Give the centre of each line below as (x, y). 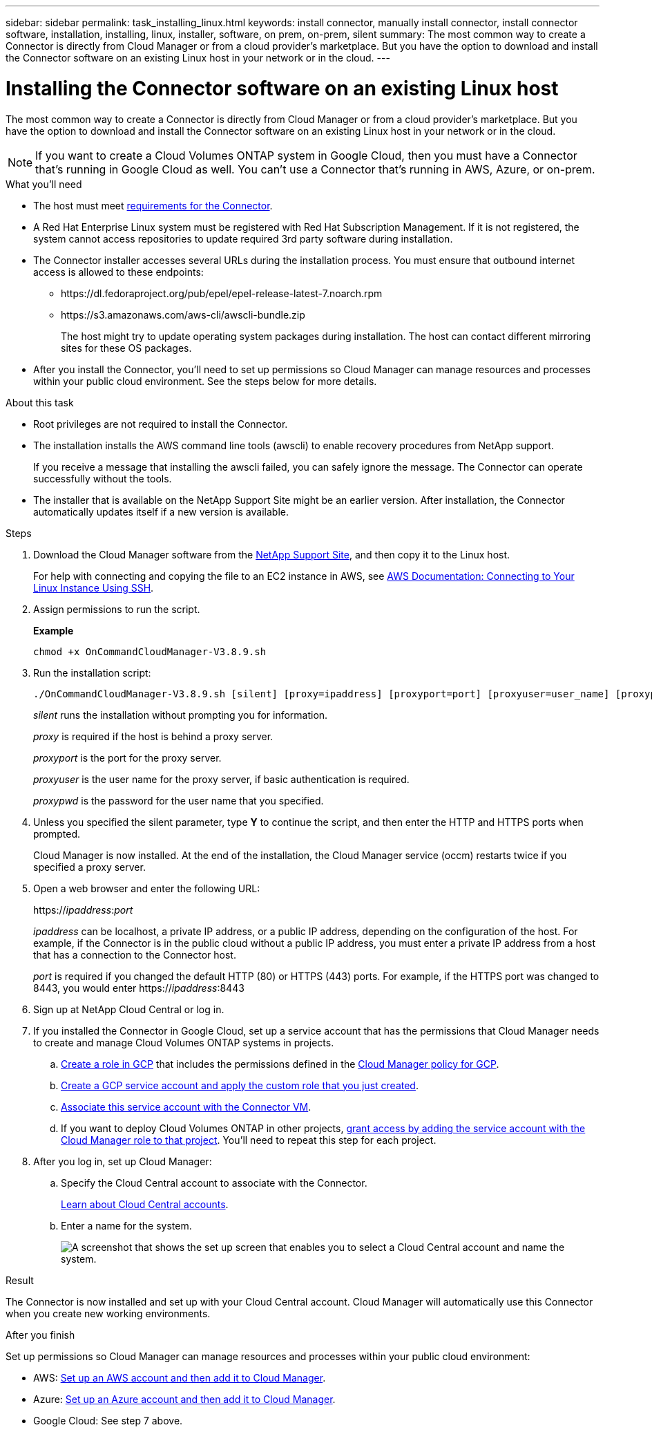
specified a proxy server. (89, 867)
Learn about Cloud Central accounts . (145, 1204)
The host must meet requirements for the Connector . (153, 205)
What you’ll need (44, 184)
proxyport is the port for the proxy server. (127, 757)
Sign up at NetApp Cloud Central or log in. (129, 1009)
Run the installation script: (92, 672)
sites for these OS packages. (126, 348)
